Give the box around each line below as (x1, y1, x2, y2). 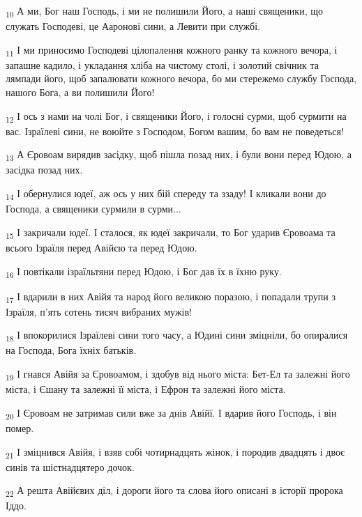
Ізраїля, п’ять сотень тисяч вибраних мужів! (6, 304, 192, 318)
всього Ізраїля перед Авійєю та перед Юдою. (6, 240, 197, 254)
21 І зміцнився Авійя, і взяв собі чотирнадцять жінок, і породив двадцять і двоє (6, 444, 345, 461)
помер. (6, 420, 34, 435)
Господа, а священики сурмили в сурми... (6, 201, 181, 216)
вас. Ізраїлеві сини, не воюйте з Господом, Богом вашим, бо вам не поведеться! (6, 123, 344, 138)
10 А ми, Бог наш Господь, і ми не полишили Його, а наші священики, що (6, 3, 323, 20)
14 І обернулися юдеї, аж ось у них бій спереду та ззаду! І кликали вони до (6, 186, 326, 202)
